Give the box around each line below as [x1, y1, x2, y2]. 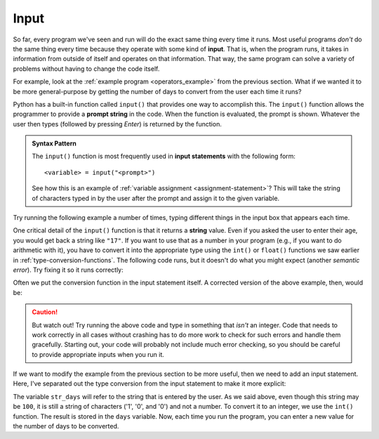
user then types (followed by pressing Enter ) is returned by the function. [13, 119, 222, 128]
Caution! [32, 308, 58, 316]
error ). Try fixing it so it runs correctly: [13, 266, 124, 274]
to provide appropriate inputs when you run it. [32, 350, 165, 358]
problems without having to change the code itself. [13, 64, 160, 73]
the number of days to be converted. [13, 422, 119, 431]
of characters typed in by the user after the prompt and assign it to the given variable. [32, 194, 280, 202]
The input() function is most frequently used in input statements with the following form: [32, 152, 296, 161]
